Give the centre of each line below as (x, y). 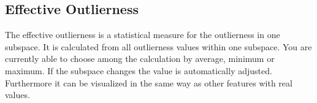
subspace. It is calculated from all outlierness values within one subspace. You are (158, 46)
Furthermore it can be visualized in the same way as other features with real (149, 82)
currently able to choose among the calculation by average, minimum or (140, 59)
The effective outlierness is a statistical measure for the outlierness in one (143, 35)
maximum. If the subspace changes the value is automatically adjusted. (139, 70)
